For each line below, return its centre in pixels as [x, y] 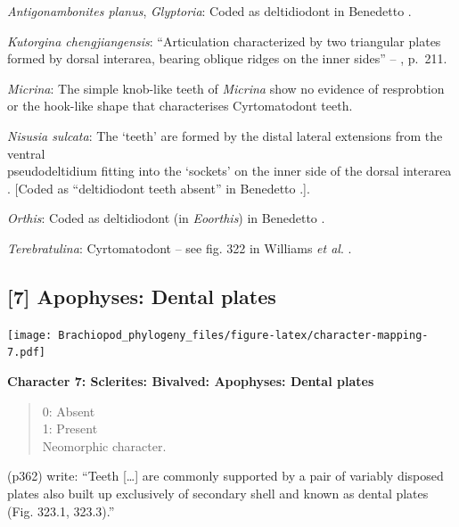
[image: [30, 335]
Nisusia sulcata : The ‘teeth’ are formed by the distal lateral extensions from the [225, 135]
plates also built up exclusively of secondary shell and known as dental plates [218, 494]
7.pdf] [26, 353]
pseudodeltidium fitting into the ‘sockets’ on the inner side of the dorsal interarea [229, 171]
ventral [26, 153]
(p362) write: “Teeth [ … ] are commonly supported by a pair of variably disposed [225, 476]
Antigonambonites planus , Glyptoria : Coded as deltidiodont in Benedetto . [209, 11]
